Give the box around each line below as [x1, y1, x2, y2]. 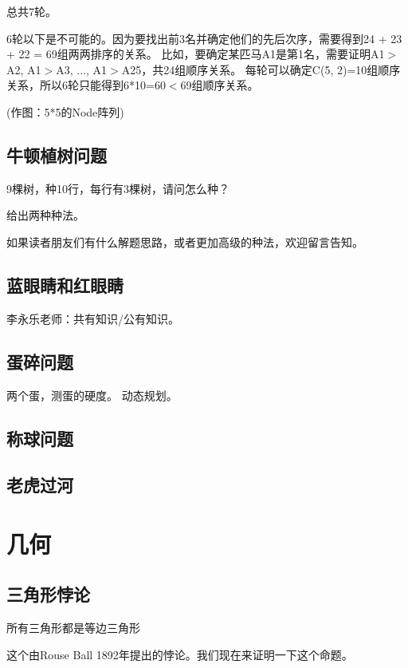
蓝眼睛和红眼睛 [6, 272, 124, 297]
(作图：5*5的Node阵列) [6, 103, 124, 120]
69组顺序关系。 [180, 77, 259, 93]
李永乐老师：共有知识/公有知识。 [6, 310, 179, 326]
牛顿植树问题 [6, 142, 107, 167]
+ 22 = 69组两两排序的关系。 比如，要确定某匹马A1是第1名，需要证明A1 [6, 45, 385, 62]
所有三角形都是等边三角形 [6, 619, 140, 636]
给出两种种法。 [6, 207, 84, 223]
